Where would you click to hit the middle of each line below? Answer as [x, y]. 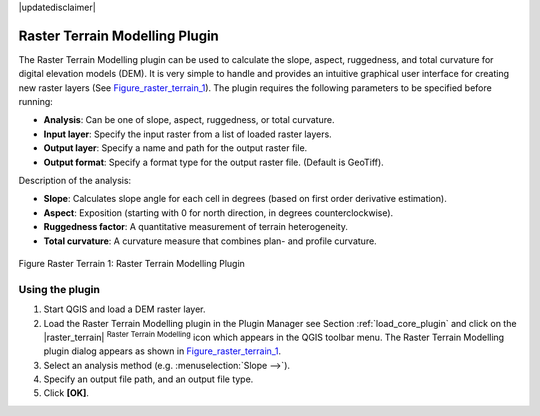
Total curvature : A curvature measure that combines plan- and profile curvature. [210, 241]
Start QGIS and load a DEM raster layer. [124, 309]
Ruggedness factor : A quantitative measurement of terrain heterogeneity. [196, 227]
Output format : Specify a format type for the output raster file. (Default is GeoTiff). [213, 162]
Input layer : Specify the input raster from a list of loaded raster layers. [187, 134]
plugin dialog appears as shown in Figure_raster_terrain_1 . [162, 351]
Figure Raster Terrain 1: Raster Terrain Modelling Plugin [131, 263]
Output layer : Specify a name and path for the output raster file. [175, 148]
